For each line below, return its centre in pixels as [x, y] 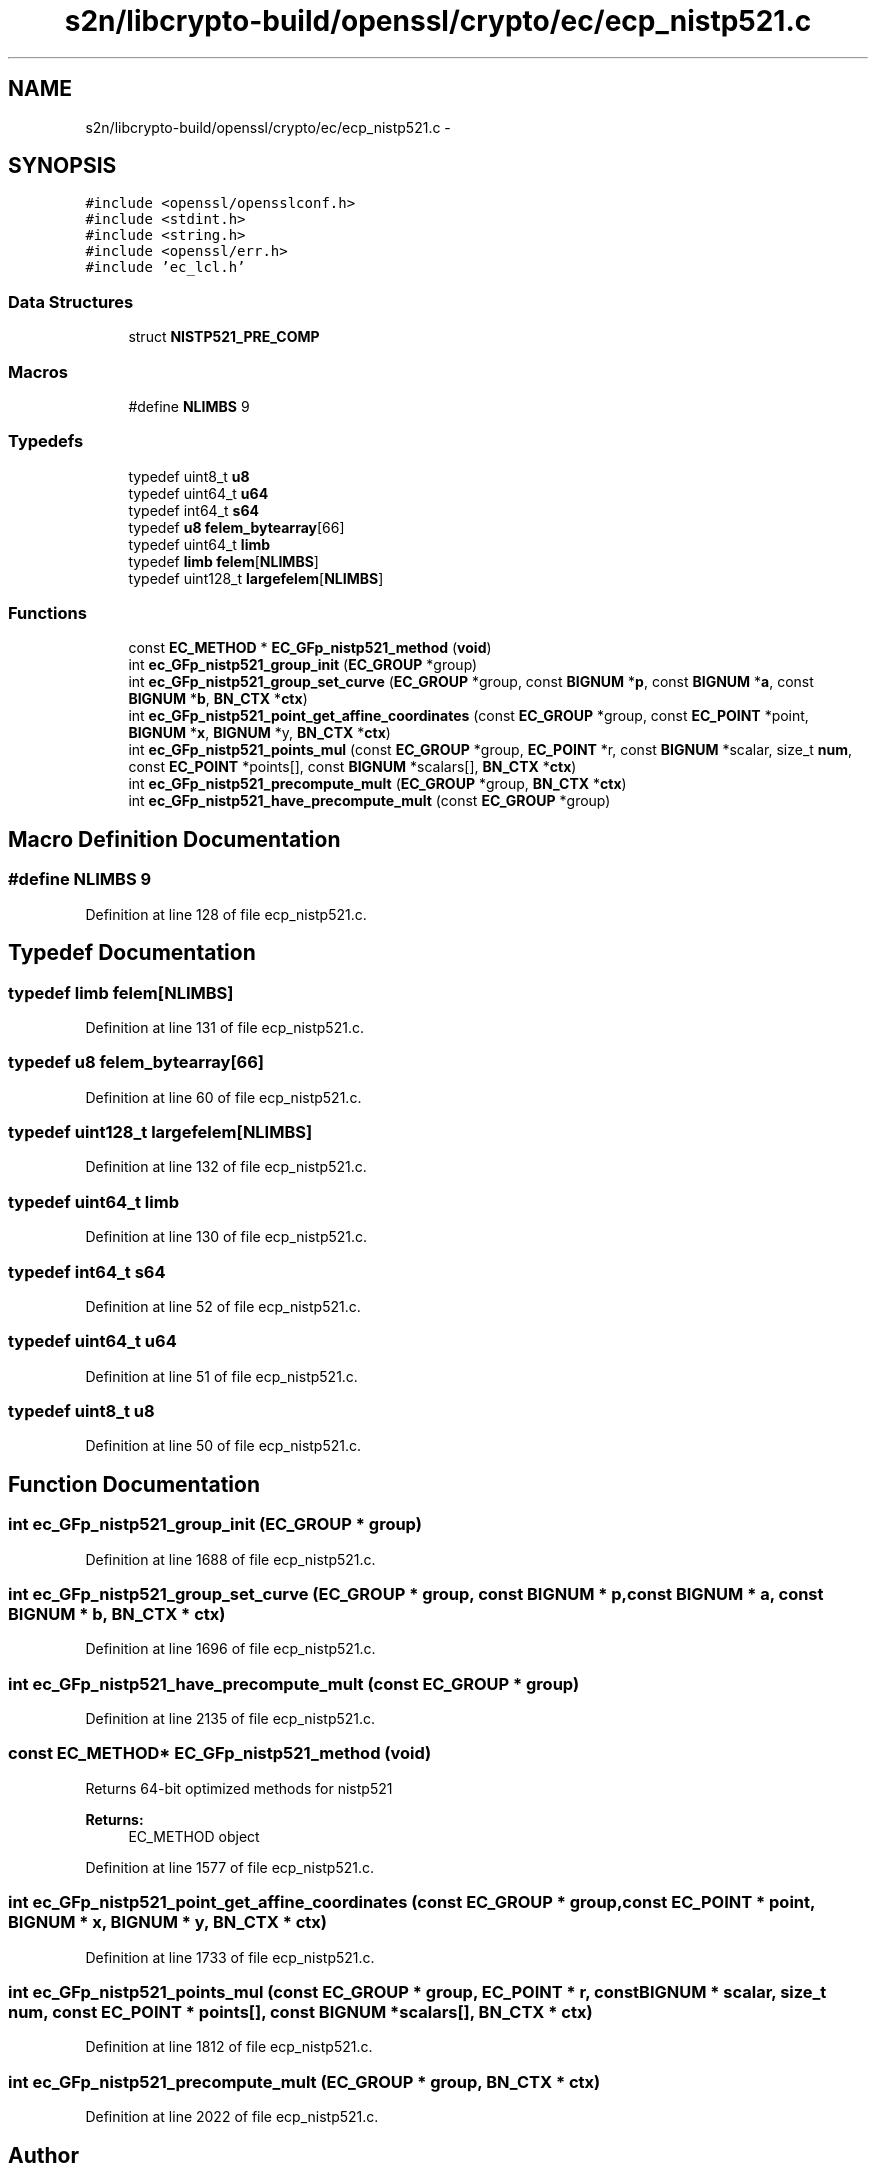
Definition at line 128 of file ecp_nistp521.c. [226, 914]
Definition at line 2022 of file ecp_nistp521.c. [232, 2117]
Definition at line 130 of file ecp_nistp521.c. [226, 1237]
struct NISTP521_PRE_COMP [224, 337]
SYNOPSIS [62, 166]
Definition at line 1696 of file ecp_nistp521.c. [230, 1649]
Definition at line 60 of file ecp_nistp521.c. [223, 1097]
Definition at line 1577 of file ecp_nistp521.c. [230, 1867]
